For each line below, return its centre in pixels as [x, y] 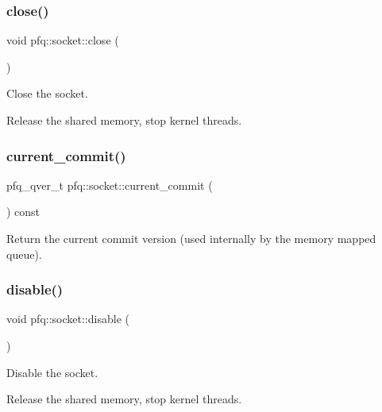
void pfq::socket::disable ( [68, 319]
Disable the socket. [52, 372]
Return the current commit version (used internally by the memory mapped [191, 238]
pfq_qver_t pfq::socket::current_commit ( [110, 185]
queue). [24, 254]
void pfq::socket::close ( [63, 40]
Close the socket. [47, 93]
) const [23, 212]
